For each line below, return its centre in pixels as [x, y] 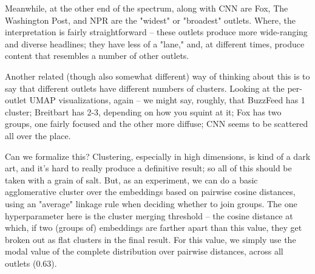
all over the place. [38, 135]
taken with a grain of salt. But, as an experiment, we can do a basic [131, 180]
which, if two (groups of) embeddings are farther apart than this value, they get [154, 228]
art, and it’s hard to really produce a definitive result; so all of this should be [148, 168]
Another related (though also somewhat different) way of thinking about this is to [157, 76]
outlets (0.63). [31, 263]
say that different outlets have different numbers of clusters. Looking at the [145, 88]
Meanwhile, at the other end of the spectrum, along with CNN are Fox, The [147, 8]
